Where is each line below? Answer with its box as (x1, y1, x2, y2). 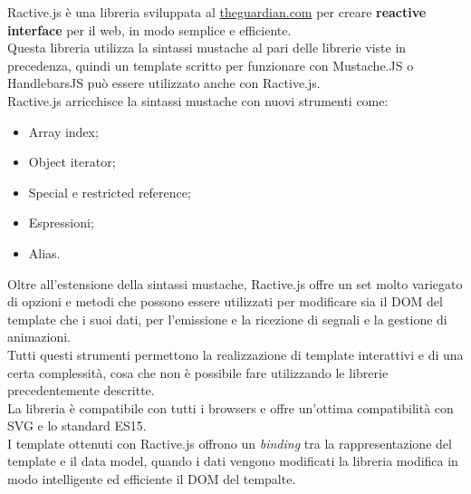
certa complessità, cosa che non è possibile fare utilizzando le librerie (7, 363, 389, 382)
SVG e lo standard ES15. (7, 416, 147, 435)
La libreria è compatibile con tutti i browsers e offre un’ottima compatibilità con (7, 398, 454, 417)
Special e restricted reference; (28, 182, 191, 201)
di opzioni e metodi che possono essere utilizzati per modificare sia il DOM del (7, 292, 443, 311)
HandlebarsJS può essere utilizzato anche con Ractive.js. (7, 73, 321, 92)
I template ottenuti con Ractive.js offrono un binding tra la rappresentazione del (7, 433, 452, 452)
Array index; (28, 121, 99, 140)
